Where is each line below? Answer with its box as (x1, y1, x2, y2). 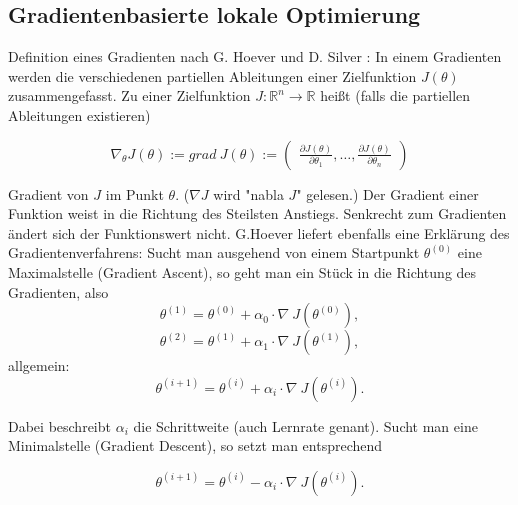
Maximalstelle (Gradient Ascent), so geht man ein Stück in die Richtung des (8, 261, 477, 282)
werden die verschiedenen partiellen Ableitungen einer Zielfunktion (8, 65, 417, 86)
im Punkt (105, 183, 164, 204)
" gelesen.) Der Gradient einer (296, 183, 479, 204)
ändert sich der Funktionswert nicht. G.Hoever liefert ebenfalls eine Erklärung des (8, 222, 510, 243)
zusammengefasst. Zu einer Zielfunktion (8, 85, 251, 106)
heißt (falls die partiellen (320, 85, 471, 106)
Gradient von (8, 183, 89, 204)
